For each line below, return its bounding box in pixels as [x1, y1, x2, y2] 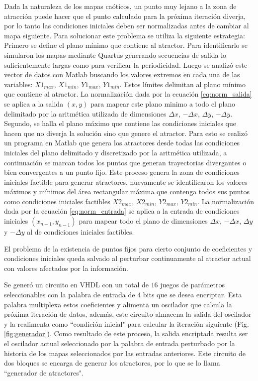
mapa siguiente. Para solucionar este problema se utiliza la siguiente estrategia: [4, 30, 245, 40]
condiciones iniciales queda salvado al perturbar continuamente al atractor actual [4, 253, 251, 263]
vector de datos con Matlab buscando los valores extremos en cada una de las [4, 69, 240, 80]
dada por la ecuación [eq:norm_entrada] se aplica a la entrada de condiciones [4, 206, 240, 216]
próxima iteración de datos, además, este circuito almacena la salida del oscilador [4, 309, 252, 319]
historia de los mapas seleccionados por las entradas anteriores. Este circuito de [4, 348, 246, 358]
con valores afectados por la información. [4, 262, 128, 273]
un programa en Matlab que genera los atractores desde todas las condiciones [4, 137, 240, 148]
